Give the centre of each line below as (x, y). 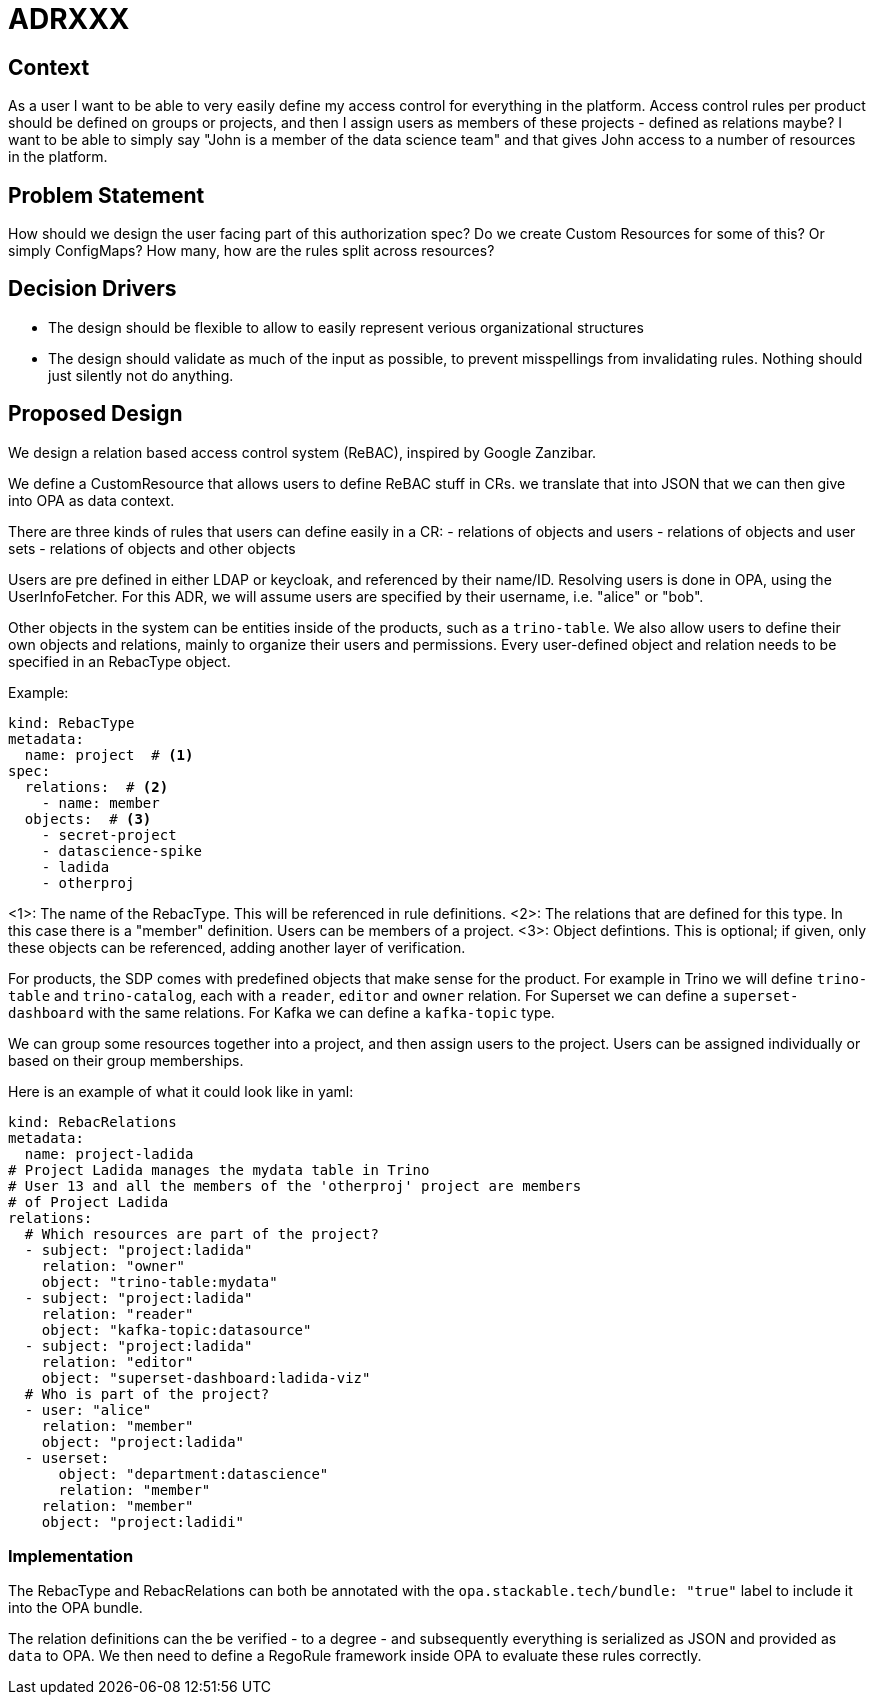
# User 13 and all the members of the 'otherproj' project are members (295, 1185)
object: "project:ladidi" (143, 1521)
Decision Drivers (92, 289)
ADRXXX (69, 19)
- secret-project (109, 834)
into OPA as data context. (91, 500)
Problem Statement (106, 195)
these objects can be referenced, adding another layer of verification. (237, 947)
